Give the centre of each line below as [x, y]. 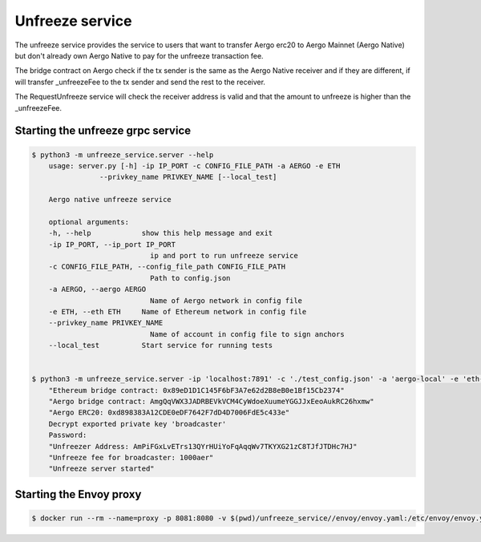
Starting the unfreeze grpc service [103, 131]
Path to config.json [190, 278]
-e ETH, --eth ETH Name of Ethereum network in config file [178, 311]
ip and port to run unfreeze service [224, 256]
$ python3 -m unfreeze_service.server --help [123, 155]
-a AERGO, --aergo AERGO [97, 289]
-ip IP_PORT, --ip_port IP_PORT [112, 244]
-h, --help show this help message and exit [161, 233]
